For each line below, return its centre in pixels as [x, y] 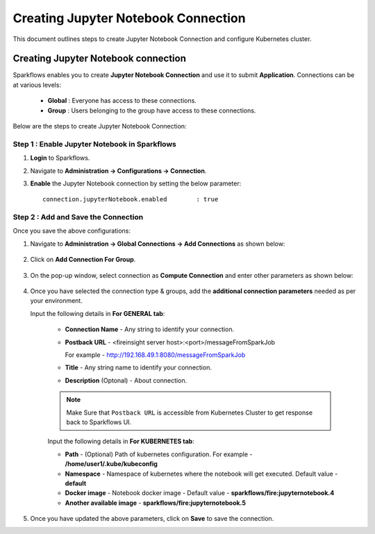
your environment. [56, 301]
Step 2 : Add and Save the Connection [78, 217]
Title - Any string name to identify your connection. [138, 367]
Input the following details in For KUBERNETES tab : [121, 442]
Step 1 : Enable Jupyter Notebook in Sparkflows [94, 144]
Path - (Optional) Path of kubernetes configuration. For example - [159, 454]
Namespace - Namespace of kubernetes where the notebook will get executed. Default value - [201, 474]
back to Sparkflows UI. [99, 422]
